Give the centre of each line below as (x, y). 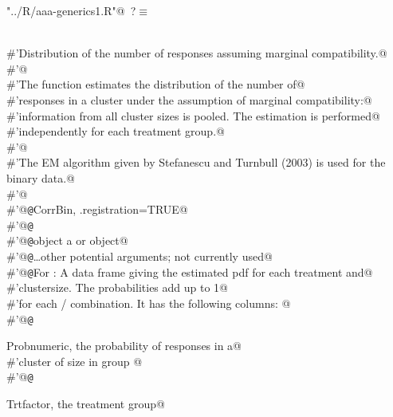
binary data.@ (41, 177)
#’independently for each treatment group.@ (116, 131)
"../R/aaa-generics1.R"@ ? (71, 10)
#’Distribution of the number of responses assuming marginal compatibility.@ (197, 53)
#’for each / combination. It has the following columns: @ (149, 303)
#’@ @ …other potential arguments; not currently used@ (140, 256)
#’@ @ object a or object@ (67, 240)
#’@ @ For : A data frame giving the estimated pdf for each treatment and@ (190, 271)
